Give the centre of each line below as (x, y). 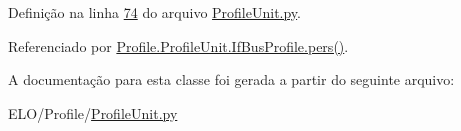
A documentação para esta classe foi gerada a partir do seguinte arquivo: (231, 79)
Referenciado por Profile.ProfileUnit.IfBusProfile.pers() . (178, 45)
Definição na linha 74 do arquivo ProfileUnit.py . (155, 12)
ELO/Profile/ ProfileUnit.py (93, 112)
